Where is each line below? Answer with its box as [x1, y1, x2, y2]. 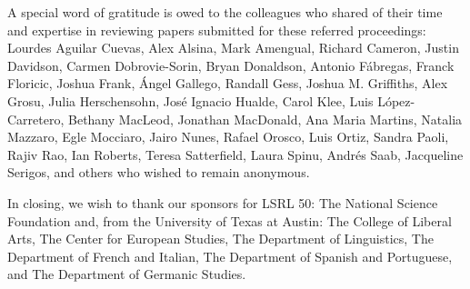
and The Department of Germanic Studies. [7, 264, 246, 284]
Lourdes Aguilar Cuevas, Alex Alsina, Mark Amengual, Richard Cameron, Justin [7, 38, 459, 57]
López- [377, 91, 415, 110]
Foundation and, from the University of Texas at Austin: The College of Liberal [7, 211, 452, 230]
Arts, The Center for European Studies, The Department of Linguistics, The [7, 229, 434, 248]
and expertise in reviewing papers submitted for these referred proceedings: [7, 20, 426, 39]
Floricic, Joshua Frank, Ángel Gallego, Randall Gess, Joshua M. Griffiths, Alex [7, 74, 448, 93]
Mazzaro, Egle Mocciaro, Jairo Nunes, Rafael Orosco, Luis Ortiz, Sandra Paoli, [7, 127, 449, 146]
